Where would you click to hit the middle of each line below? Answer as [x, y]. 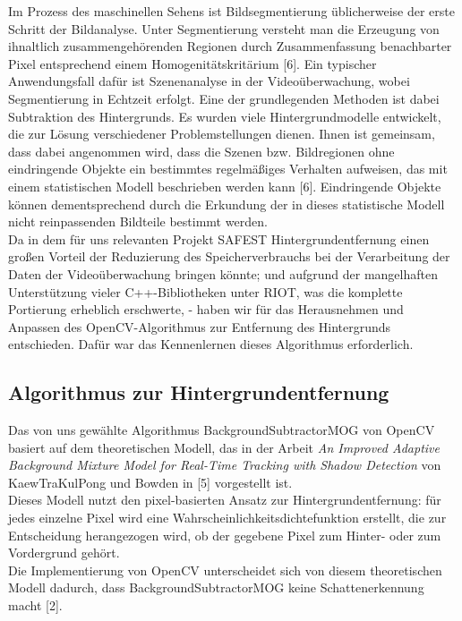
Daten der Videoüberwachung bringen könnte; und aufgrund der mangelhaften [223, 273]
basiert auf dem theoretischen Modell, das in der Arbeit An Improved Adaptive [224, 447]
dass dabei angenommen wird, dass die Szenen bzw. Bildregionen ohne [201, 151]
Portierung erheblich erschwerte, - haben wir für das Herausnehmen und [206, 309]
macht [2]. [35, 605]
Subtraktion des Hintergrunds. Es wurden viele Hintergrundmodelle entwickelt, [225, 116]
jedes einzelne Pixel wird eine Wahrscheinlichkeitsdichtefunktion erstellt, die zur [227, 518]
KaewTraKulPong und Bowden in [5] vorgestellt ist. [150, 482]
